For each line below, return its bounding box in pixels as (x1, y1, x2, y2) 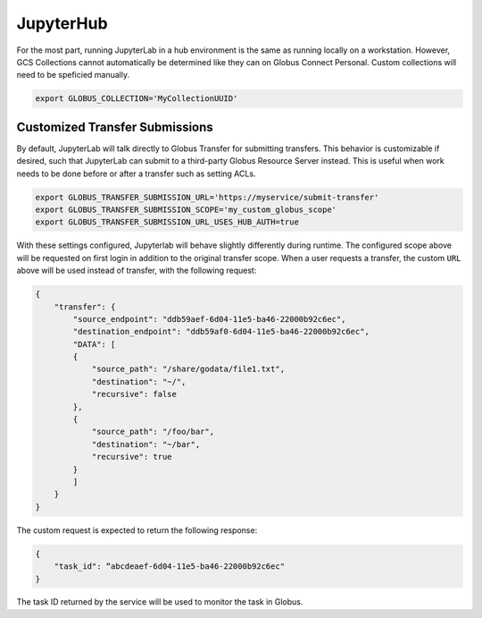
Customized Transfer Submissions (16, 119, 213, 134)
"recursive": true (91, 452, 173, 462)
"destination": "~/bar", (91, 439, 201, 449)
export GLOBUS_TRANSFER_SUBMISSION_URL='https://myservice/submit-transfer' (35, 192, 379, 202)
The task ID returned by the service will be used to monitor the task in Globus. (16, 597, 303, 607)
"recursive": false (91, 389, 178, 400)
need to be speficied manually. (16, 70, 129, 80)
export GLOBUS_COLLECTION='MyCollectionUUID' (35, 94, 238, 104)
